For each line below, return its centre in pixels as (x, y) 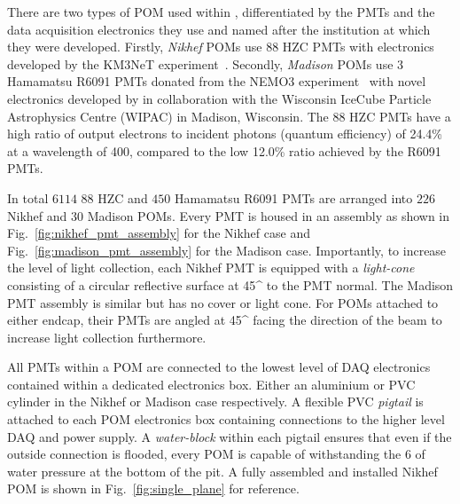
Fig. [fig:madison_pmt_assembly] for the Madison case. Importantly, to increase (227, 250)
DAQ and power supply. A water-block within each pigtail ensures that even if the (230, 436)
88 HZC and (114, 197)
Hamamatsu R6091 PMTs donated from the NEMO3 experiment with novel (217, 81)
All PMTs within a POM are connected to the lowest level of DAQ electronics (219, 367)
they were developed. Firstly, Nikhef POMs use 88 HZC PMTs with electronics (221, 47)
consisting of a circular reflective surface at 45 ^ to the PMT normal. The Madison (230, 284)
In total (28, 197)
